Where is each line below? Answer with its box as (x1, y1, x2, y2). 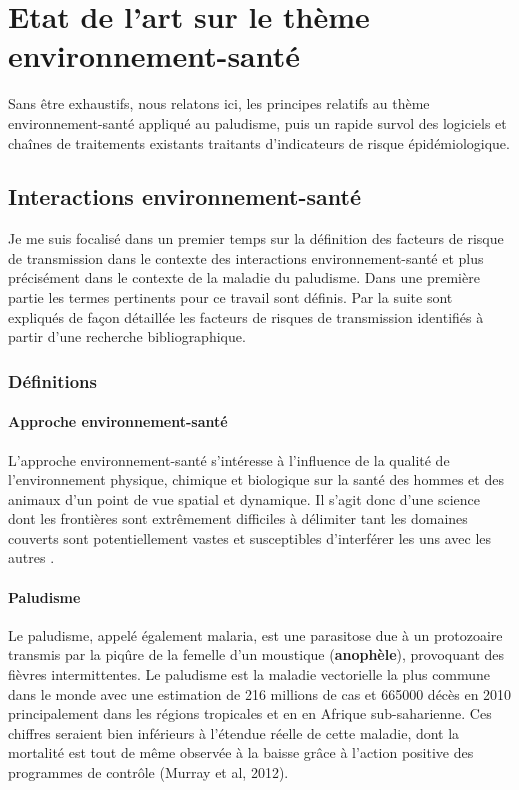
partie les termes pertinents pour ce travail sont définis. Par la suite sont (8, 287, 453, 308)
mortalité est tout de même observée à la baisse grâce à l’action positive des (8, 742, 474, 763)
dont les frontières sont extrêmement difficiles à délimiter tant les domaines (8, 508, 468, 529)
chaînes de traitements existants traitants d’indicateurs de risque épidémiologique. (8, 132, 510, 153)
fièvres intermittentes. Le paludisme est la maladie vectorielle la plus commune (8, 664, 491, 685)
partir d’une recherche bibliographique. (8, 326, 246, 347)
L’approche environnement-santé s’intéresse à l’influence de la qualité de (8, 449, 450, 470)
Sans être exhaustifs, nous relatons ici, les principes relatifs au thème (8, 93, 430, 114)
